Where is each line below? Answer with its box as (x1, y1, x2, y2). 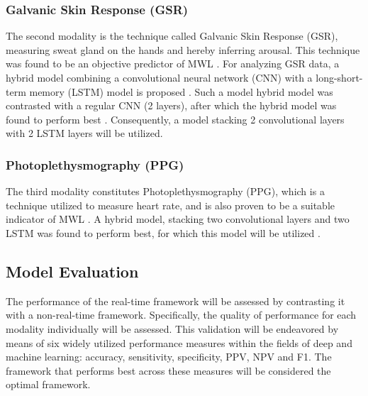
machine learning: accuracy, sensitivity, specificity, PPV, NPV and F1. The (6, 349, 332, 364)
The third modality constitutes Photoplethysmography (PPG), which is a (6, 184, 325, 199)
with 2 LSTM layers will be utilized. (6, 126, 163, 141)
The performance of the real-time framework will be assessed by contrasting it (6, 293, 345, 308)
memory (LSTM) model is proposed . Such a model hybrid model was (29, 84, 333, 99)
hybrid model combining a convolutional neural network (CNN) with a (6, 70, 313, 84)
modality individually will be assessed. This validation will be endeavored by (6, 321, 339, 336)
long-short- (316, 70, 363, 84)
